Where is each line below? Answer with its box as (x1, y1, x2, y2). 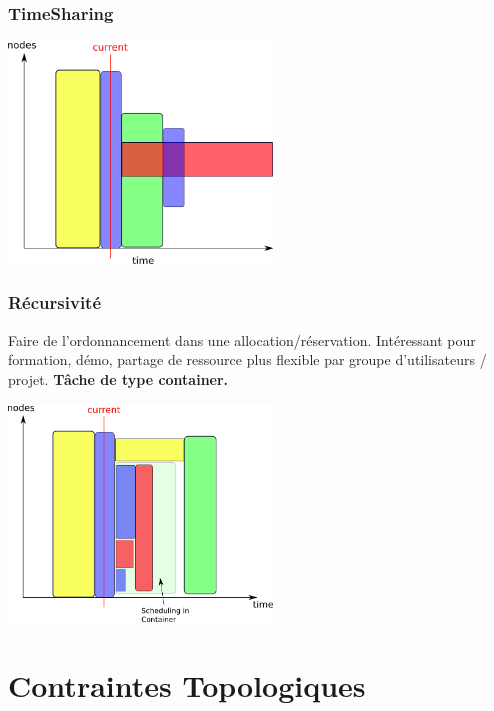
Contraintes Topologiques (8, 665, 366, 706)
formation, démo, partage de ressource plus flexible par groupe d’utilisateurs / (8, 349, 487, 370)
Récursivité (8, 290, 102, 315)
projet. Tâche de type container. (8, 368, 229, 389)
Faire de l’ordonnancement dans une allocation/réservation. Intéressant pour (8, 329, 476, 350)
